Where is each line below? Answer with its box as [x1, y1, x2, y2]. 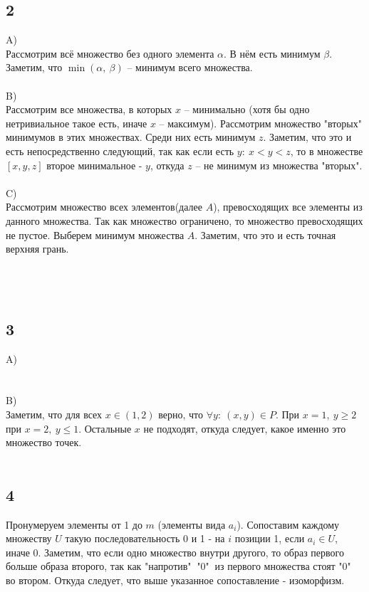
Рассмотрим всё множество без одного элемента [6, 46, 214, 60]
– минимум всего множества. [127, 60, 253, 75]
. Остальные [78, 421, 132, 435]
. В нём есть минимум [224, 46, 321, 60]
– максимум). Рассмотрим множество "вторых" [159, 115, 362, 130]
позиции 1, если [234, 531, 305, 546]
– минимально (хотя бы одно [184, 102, 310, 117]
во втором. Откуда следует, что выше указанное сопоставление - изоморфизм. [6, 573, 345, 588]
